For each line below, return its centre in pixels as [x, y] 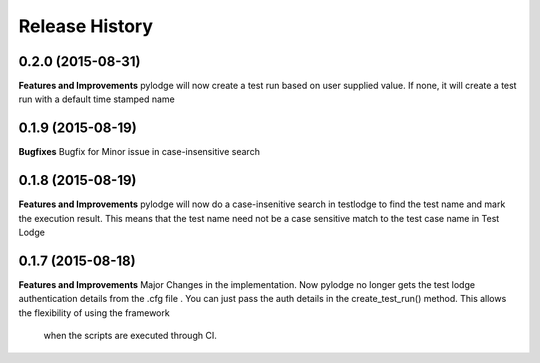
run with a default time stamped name [96, 99]
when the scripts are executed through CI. [130, 336]
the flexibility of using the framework [94, 312]
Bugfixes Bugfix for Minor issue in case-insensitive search [139, 152]
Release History [86, 26]
